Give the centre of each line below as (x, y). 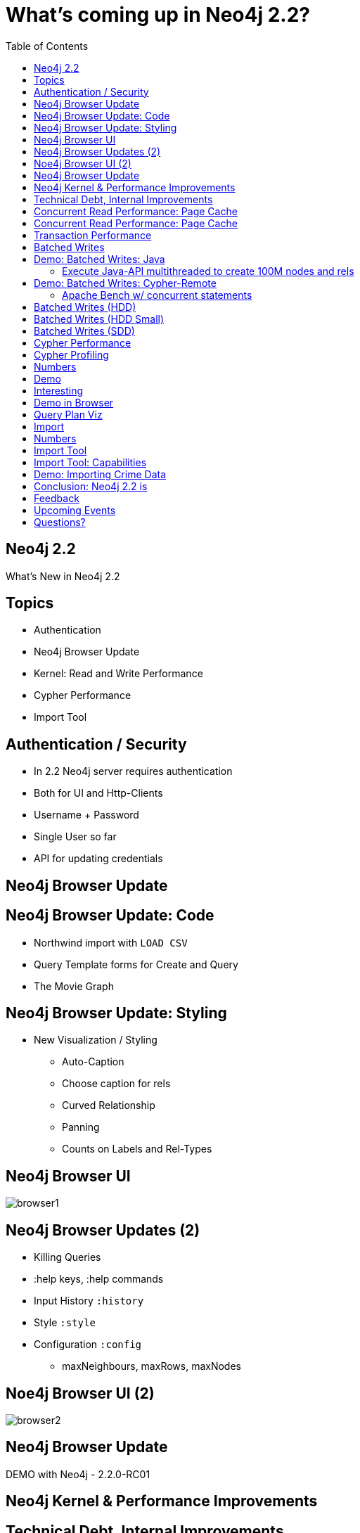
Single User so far (75, 837)
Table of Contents (47, 46)
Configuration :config (88, 1345)
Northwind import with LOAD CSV (111, 942)
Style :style (65, 1323)
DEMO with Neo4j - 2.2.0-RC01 (78, 1474)
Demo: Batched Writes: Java (99, 259)
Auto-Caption (93, 1062)
